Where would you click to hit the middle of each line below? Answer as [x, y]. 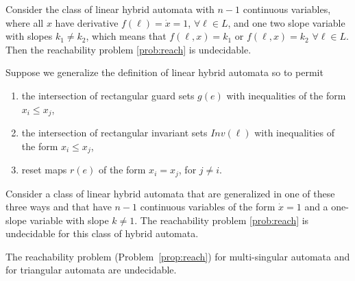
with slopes [29, 36]
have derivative [87, 22]
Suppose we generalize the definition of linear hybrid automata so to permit [164, 72]
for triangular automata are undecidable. [91, 270]
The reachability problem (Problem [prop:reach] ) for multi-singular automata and [178, 256]
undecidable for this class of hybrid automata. [102, 233]
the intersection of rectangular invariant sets [114, 133]
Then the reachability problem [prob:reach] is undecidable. [128, 49]
